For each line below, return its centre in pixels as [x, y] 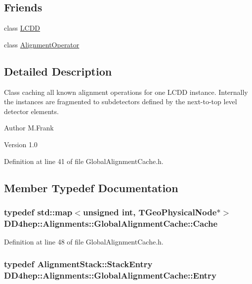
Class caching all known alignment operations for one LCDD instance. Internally [126, 92]
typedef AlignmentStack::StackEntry [78, 264]
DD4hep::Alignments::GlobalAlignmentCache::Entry [110, 275]
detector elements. [31, 111]
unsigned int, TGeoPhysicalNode [150, 212]
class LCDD [22, 28]
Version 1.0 [21, 144]
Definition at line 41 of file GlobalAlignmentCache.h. [84, 161]
